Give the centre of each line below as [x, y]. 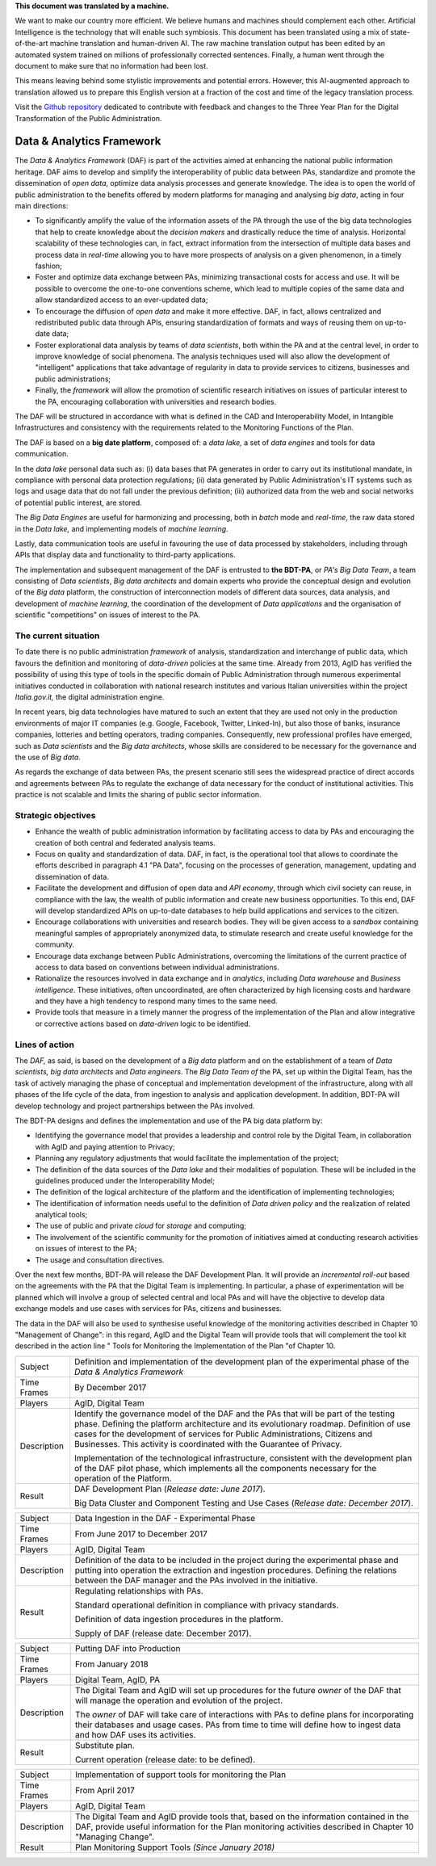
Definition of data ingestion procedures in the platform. [179, 1619]
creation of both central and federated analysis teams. [125, 843]
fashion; [48, 266]
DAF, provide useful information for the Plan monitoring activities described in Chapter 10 [245, 1826]
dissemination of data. [72, 876]
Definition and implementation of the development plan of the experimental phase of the [241, 1361]
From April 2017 [105, 1790]
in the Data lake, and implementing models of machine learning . [122, 528]
